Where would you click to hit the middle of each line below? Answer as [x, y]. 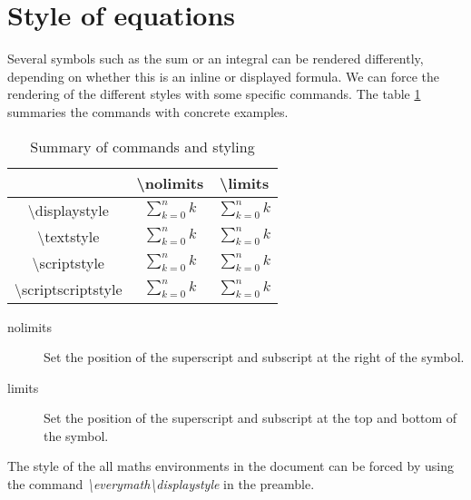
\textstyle [69, 236]
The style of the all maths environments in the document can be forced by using [231, 466]
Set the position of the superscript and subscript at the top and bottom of [250, 418]
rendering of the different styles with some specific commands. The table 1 [214, 94]
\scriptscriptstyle [69, 289]
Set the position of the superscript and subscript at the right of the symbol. [254, 357]
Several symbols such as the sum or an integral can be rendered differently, [216, 59]
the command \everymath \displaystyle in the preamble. [161, 484]
